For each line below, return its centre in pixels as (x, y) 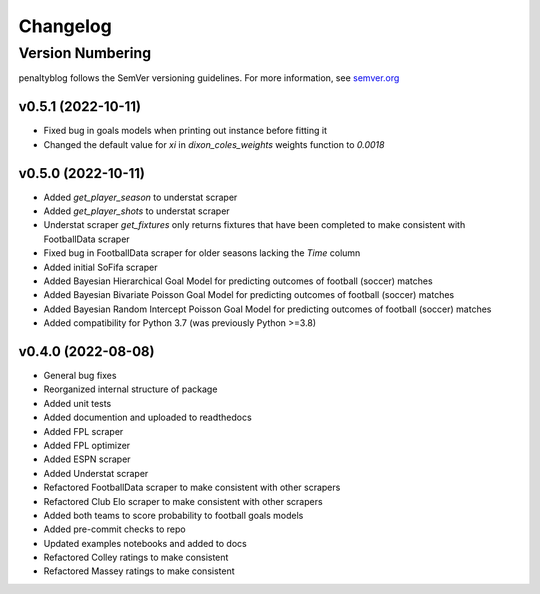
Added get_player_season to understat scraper (140, 197)
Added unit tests (77, 403)
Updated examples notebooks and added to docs (145, 543)
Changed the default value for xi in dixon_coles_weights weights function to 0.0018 (214, 144)
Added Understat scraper (96, 473)
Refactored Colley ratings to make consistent (136, 557)
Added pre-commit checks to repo (114, 529)
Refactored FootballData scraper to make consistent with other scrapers (192, 487)
